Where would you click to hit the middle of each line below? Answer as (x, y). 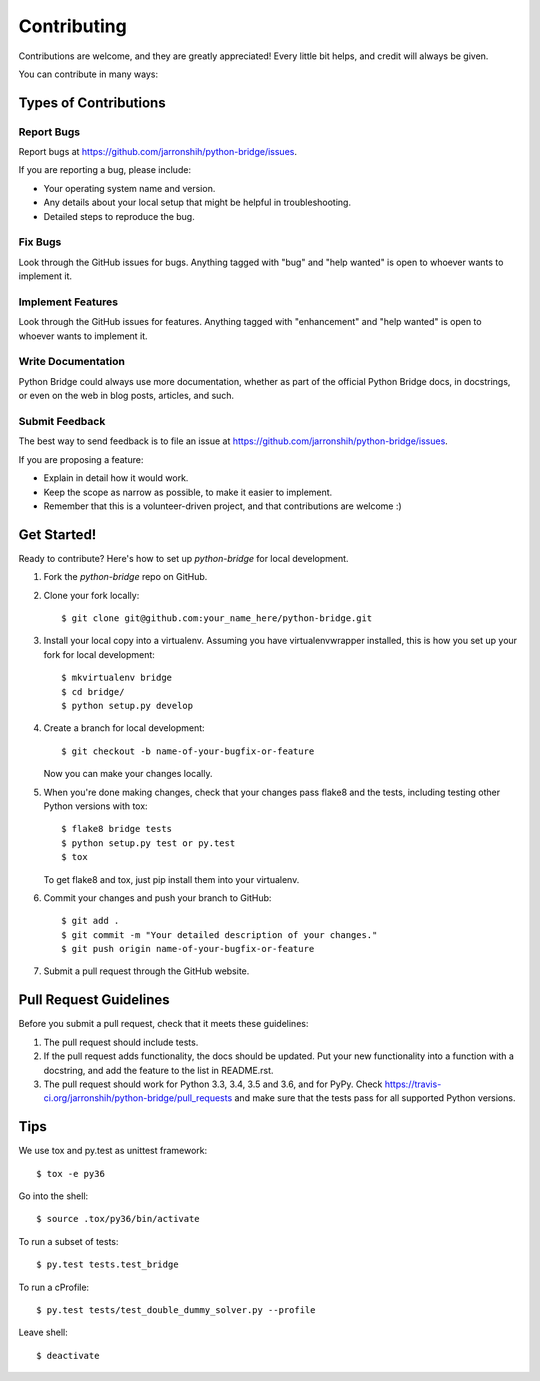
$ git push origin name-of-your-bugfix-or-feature (188, 949)
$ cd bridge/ (93, 691)
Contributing (72, 26)
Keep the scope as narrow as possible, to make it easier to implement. (188, 492)
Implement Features (68, 302)
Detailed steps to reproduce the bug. (119, 216)
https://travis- (413, 1084)
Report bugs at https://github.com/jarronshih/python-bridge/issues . (157, 152)
